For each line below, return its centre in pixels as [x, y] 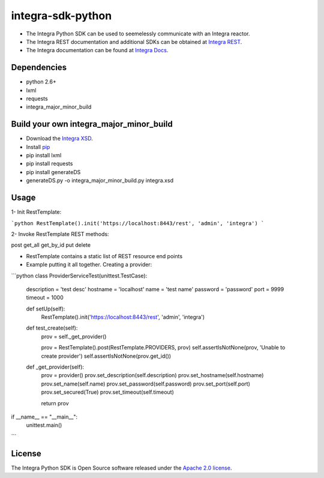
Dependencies [39, 68]
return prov [55, 403]
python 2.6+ [41, 82]
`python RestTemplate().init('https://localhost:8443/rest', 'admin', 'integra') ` [138, 223]
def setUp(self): [46, 309]
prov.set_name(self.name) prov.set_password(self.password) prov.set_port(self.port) [145, 384]
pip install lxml [44, 156]
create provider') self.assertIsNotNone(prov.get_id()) [106, 356]
